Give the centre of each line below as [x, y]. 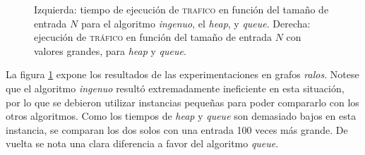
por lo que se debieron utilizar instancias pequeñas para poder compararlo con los [182, 102]
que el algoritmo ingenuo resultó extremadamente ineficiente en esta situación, [175, 88]
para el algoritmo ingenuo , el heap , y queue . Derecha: [196, 23]
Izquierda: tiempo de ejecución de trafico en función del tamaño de [181, 9]
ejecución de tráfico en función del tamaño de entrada [153, 37]
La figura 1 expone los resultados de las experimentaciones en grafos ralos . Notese [182, 74]
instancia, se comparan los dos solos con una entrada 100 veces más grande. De [177, 129]
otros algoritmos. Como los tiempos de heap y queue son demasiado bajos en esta [181, 116]
